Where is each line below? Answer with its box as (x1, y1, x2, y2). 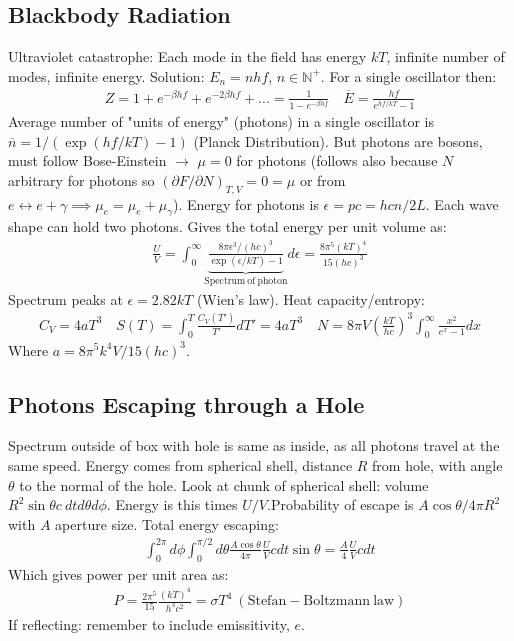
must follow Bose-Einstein (8, 150, 167, 171)
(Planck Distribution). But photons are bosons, (193, 130, 483, 151)
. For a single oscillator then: (320, 65, 497, 86)
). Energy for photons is (173, 193, 319, 214)
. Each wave (425, 193, 499, 214)
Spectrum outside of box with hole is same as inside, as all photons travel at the (8, 435, 500, 456)
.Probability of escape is (267, 494, 414, 515)
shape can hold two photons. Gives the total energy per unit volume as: (8, 216, 447, 237)
